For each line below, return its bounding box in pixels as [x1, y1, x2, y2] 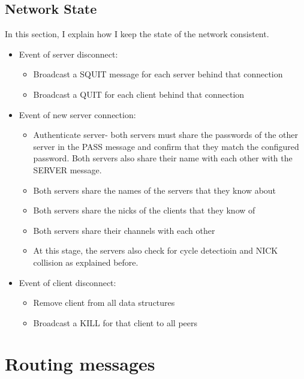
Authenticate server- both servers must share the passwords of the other [33, 128, 299, 141]
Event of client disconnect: [19, 276, 116, 288]
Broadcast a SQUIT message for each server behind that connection [33, 68, 283, 80]
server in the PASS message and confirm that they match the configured [33, 140, 299, 152]
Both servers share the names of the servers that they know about [33, 184, 276, 196]
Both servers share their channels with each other [33, 224, 215, 236]
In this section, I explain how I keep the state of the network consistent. [5, 28, 269, 40]
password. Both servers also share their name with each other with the [33, 152, 293, 164]
